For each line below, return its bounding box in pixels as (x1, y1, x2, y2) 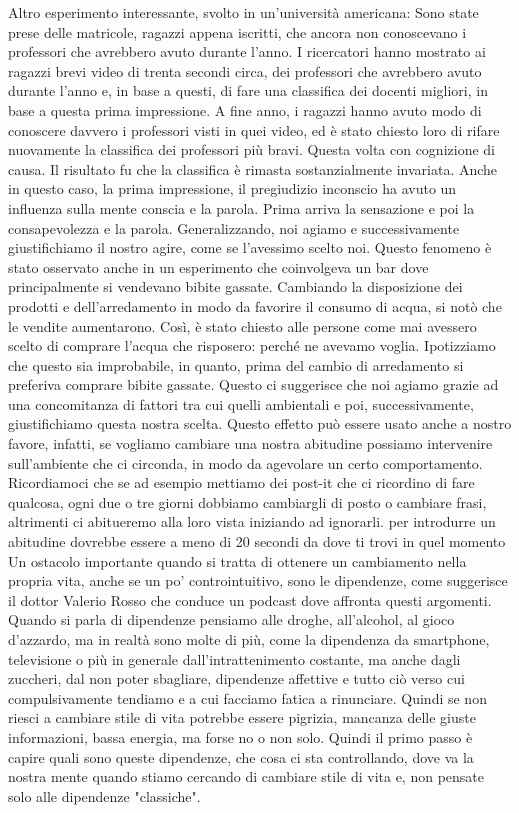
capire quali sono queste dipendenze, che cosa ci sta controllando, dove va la (8, 746, 474, 767)
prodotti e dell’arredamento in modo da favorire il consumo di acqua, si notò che (8, 295, 502, 316)
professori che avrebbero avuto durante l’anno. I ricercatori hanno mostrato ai (8, 41, 486, 62)
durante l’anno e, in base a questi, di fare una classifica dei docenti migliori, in (8, 80, 488, 101)
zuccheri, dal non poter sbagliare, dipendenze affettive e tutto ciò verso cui (8, 668, 465, 689)
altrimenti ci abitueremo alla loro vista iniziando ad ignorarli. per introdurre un (8, 511, 496, 532)
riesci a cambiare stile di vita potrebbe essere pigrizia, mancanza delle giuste (8, 707, 476, 728)
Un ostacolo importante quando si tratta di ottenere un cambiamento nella (8, 550, 467, 571)
